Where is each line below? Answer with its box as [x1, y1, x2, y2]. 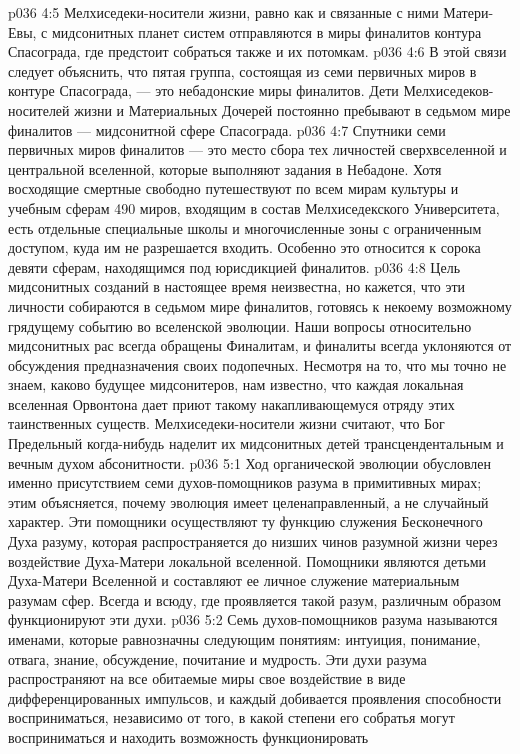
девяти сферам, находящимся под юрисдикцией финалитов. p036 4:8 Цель [8, 256, 461, 277]
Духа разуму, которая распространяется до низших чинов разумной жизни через [8, 531, 498, 552]
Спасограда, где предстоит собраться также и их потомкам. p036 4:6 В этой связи [8, 41, 507, 62]
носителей [8, 99, 70, 120]
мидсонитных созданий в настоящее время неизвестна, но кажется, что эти [8, 276, 466, 297]
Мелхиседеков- [403, 80, 494, 101]
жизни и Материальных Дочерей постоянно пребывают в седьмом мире [74, 99, 511, 120]
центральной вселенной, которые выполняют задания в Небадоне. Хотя [8, 158, 442, 179]
